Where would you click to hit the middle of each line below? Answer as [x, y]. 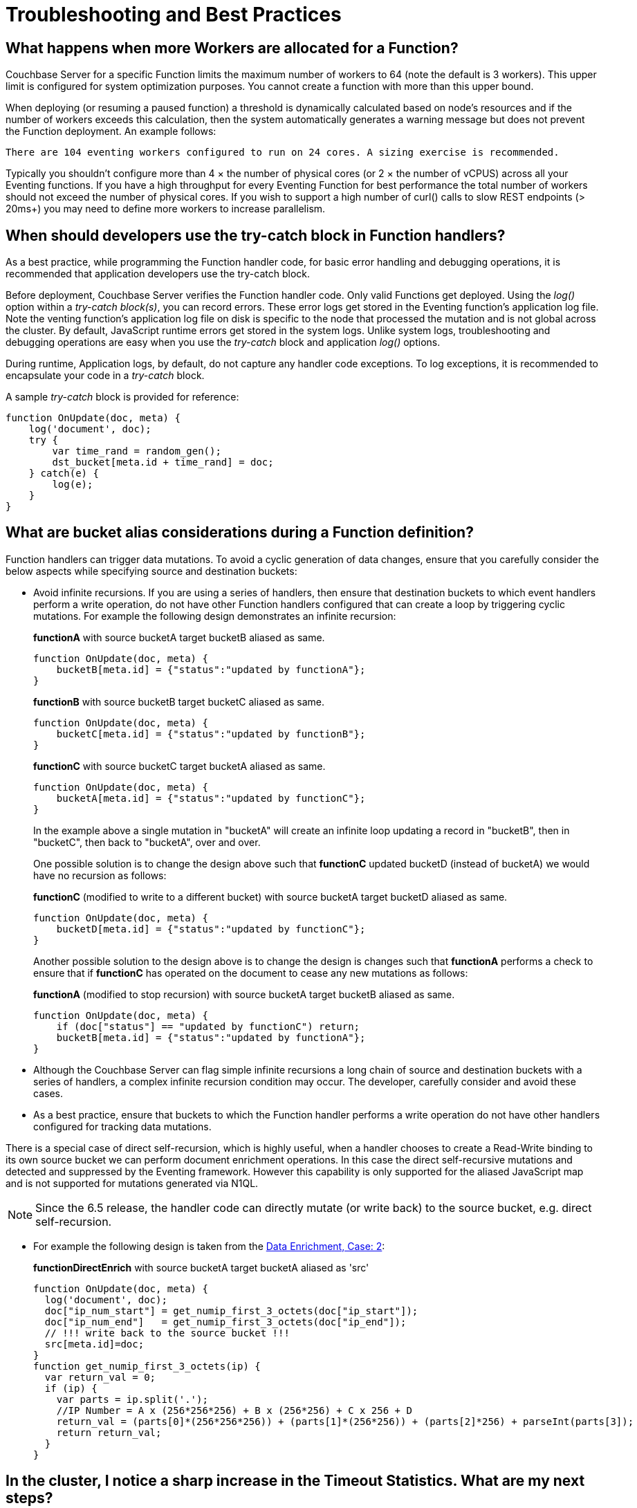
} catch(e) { [64, 473]
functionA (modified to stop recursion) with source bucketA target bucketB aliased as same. [244, 994]
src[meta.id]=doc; [94, 1344]
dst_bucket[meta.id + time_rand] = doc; [163, 462]
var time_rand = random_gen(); [137, 451]
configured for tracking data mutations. [122, 1126]
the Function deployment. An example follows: [111, 131]
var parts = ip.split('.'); [132, 1399]
